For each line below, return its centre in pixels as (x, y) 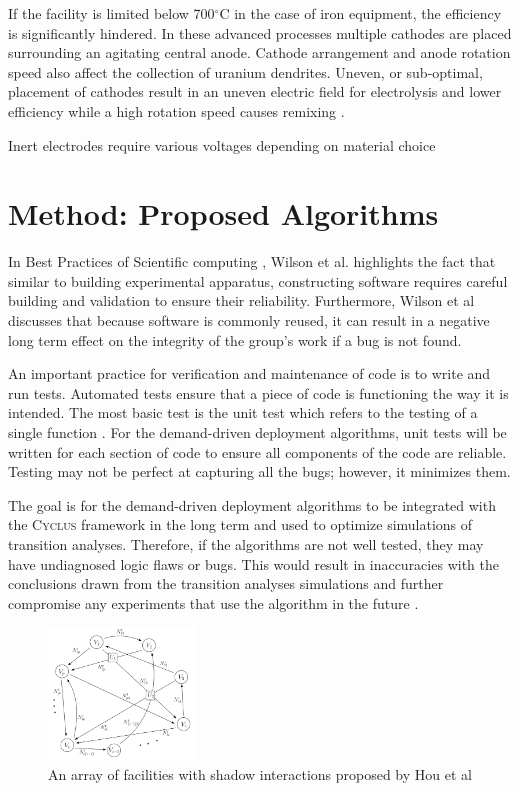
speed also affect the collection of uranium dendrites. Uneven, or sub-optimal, (245, 71)
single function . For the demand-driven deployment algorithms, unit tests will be (257, 432)
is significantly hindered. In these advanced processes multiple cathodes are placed (260, 32)
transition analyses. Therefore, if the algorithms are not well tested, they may (246, 544)
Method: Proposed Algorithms (223, 213)
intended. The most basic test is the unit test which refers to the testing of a (243, 412)
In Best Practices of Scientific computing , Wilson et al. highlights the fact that (252, 261)
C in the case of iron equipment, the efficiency (360, 13)
